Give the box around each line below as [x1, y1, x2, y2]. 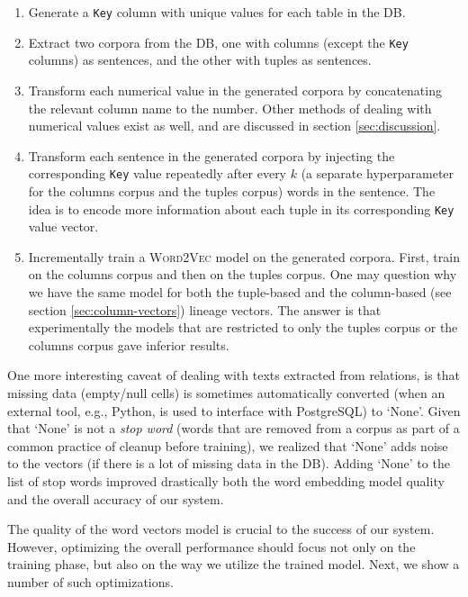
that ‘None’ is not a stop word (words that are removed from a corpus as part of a [7, 419, 460, 438]
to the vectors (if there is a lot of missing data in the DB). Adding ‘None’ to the [7, 454, 450, 473]
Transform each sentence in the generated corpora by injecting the [28, 146, 395, 165]
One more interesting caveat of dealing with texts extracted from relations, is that [7, 366, 460, 384]
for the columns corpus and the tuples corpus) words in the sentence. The [28, 181, 436, 200]
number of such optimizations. [7, 572, 174, 591]
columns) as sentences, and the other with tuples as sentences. [28, 50, 372, 69]
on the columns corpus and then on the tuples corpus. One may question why [28, 265, 457, 284]
